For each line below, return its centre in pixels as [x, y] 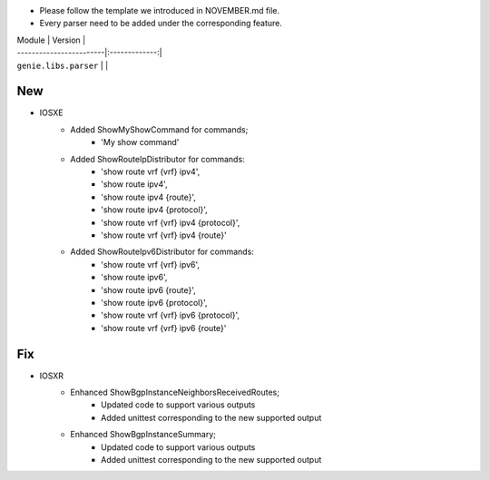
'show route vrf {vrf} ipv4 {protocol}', [171, 222]
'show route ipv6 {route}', [149, 289]
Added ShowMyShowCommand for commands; [159, 129]
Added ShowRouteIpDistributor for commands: [157, 159]
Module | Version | [51, 40]
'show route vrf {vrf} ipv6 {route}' [164, 328]
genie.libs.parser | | [63, 65]
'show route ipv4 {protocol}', [154, 210]
